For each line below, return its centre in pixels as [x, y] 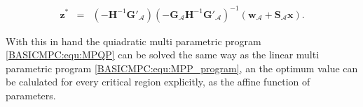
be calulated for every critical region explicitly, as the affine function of [158, 82]
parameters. [31, 95]
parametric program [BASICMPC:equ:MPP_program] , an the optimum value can [182, 68]
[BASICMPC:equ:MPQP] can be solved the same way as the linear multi [163, 55]
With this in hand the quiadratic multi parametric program [133, 41]
